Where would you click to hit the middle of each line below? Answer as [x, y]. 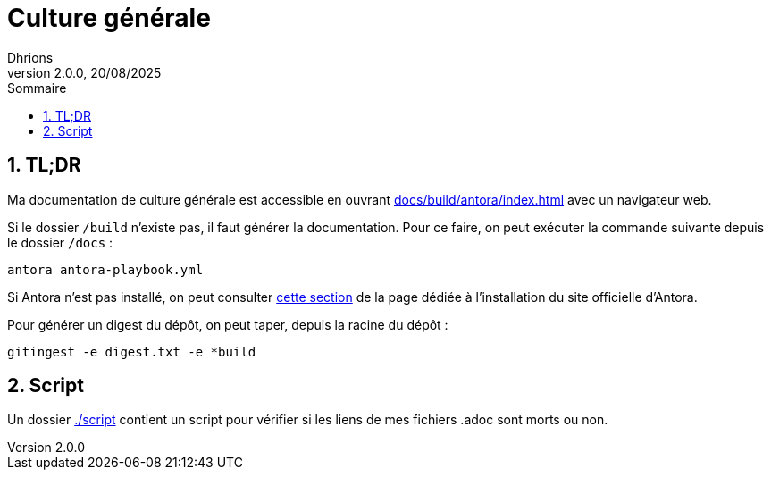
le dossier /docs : [60, 242]
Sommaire [37, 88]
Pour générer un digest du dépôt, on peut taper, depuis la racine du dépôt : [228, 324]
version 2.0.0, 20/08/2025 [84, 72]
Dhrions [30, 57]
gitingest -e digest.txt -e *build [132, 351]
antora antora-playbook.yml [105, 269]
